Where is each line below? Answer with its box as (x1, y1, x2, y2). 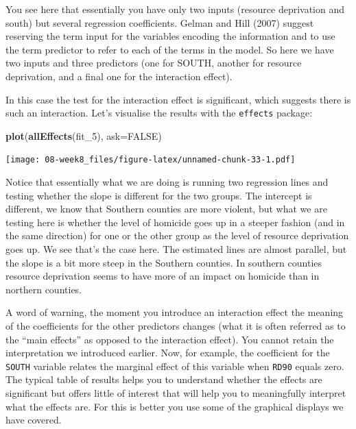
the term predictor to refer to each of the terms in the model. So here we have (5, 42, 334, 56)
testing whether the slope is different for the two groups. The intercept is (5, 188, 312, 202)
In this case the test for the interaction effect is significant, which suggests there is (5, 92, 351, 106)
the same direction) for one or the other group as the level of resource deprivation (5, 228, 349, 243)
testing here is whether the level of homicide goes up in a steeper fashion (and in (5, 214, 345, 229)
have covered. (5, 413, 62, 427)
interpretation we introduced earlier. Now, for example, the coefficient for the (5, 345, 330, 360)
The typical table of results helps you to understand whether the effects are (5, 372, 322, 387)
